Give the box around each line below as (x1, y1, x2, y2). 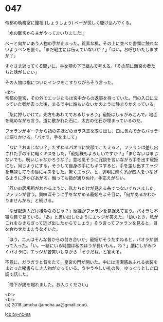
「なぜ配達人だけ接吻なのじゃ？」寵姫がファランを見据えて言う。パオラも (5, 208, 154, 214)
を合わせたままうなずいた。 (5, 226, 61, 232)
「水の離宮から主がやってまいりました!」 (5, 30, 87, 36)
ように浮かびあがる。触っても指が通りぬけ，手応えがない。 (9, 175, 128, 181)
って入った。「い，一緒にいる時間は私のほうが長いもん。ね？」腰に (5, 242, 140, 248)
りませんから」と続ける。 (5, 197, 56, 203)
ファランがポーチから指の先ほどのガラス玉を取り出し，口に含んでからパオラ (5, 128, 159, 134)
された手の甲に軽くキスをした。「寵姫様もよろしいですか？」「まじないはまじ (5, 150, 159, 156)
